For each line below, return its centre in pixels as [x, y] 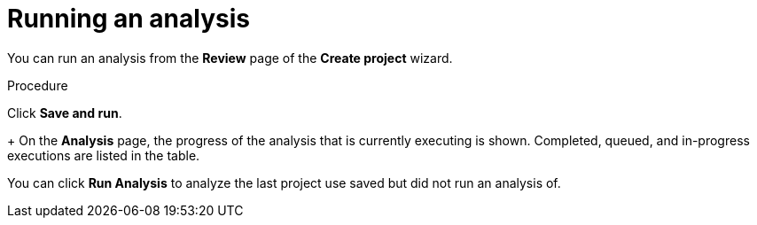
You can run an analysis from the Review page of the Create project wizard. [230, 58]
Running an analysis [129, 19]
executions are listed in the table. [104, 155]
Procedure [38, 85]
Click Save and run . [65, 112]
